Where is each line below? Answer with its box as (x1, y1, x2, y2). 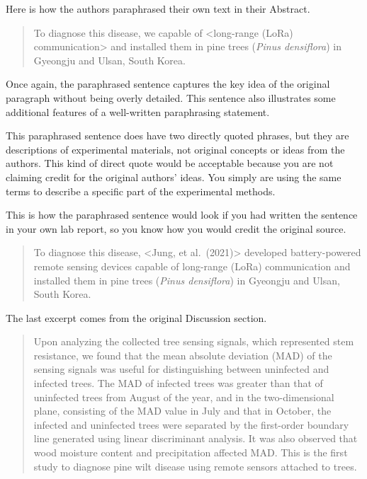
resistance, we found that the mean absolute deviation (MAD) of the (33, 347, 332, 362)
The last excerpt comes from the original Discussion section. (6, 310, 267, 325)
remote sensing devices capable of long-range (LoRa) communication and (33, 258, 351, 273)
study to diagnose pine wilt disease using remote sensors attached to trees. (33, 458, 357, 473)
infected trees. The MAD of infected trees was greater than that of (33, 376, 323, 391)
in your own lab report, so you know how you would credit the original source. (6, 221, 346, 236)
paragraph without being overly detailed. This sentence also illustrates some (6, 90, 336, 105)
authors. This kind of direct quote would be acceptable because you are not (6, 156, 334, 171)
